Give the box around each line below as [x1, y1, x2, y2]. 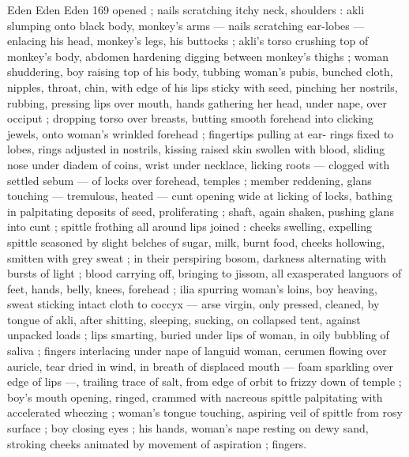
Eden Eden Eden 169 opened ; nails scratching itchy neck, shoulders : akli [7, 2, 365, 17]
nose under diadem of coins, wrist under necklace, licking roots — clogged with [7, 156, 390, 172]
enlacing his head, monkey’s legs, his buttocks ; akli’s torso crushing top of [7, 32, 369, 49]
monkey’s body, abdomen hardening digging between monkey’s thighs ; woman [7, 47, 388, 64]
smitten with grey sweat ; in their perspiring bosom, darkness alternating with [7, 249, 387, 266]
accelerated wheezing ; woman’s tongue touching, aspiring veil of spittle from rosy [7, 404, 403, 421]
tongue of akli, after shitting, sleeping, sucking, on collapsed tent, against [7, 311, 361, 327]
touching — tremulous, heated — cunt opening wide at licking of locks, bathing [7, 187, 392, 204]
